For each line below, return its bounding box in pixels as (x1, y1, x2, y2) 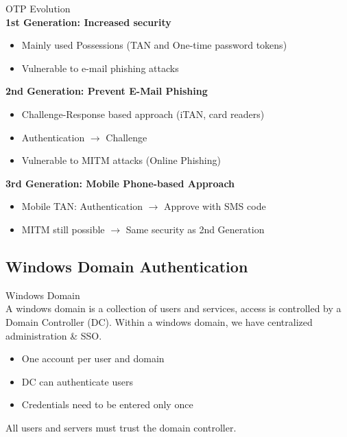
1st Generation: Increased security (5, 14, 171, 29)
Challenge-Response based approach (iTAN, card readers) (21, 106, 265, 121)
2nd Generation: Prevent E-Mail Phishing (5, 84, 208, 98)
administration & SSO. (5, 328, 102, 342)
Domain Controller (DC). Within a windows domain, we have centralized (5, 314, 313, 329)
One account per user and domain (21, 351, 165, 366)
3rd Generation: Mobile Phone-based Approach (5, 176, 235, 190)
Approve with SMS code (164, 199, 266, 213)
